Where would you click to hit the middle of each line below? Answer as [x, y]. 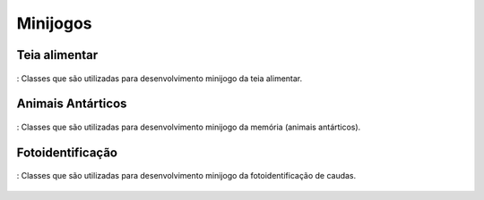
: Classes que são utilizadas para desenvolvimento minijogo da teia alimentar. [160, 78]
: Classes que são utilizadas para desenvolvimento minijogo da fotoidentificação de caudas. [186, 176]
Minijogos [54, 23]
